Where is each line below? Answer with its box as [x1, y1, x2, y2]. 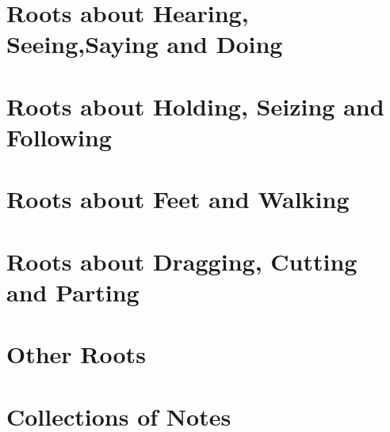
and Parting [6, 275, 140, 308]
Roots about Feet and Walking [6, 183, 350, 215]
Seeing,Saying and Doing [6, 28, 283, 60]
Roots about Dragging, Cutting [6, 244, 357, 277]
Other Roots [6, 338, 146, 370]
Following [6, 120, 112, 153]
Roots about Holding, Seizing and [6, 89, 384, 122]
